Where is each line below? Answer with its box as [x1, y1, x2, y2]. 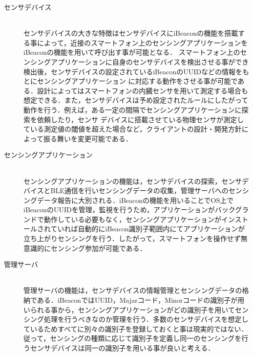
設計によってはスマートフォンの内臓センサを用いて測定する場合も [37, 85, 248, 95]
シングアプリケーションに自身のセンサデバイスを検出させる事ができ [30, 56, 249, 67]
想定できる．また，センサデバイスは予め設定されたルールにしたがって [23, 95, 249, 105]
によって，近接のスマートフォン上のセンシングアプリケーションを [37, 37, 248, 47]
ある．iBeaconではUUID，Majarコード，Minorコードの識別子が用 [37, 295, 245, 305]
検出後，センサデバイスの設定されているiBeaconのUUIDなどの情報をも [23, 66, 249, 76]
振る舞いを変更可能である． [43, 133, 132, 143]
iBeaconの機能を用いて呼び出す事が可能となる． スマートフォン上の [23, 47, 240, 57]
